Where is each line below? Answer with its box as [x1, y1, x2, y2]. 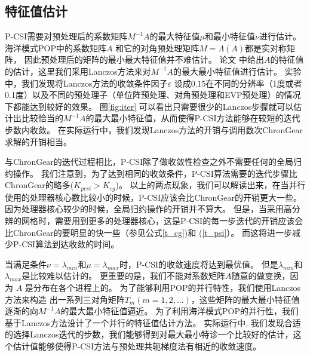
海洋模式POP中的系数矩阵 [5, 41, 106, 54]
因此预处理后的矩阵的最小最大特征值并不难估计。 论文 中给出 [24, 53, 264, 66]
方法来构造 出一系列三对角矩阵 [5, 293, 125, 305]
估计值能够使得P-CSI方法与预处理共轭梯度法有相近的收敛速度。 [13, 339, 262, 352]
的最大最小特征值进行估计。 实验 [173, 65, 302, 77]
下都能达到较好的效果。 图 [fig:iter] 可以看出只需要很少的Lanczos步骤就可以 [5, 100, 294, 112]
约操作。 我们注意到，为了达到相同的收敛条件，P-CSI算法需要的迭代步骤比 [5, 167, 297, 179]
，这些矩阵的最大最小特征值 [191, 293, 300, 305]
